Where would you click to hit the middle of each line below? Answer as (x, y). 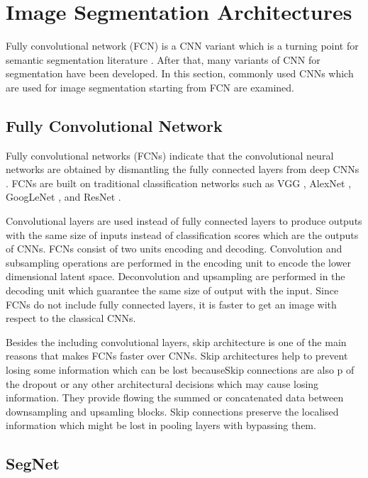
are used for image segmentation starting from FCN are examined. (150, 87)
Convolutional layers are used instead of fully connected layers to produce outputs (184, 221)
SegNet (33, 463)
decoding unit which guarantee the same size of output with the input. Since (172, 290)
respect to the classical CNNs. (71, 318)
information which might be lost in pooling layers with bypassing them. (161, 425)
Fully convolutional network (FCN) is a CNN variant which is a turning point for (182, 46)
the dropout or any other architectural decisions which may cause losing (162, 383)
